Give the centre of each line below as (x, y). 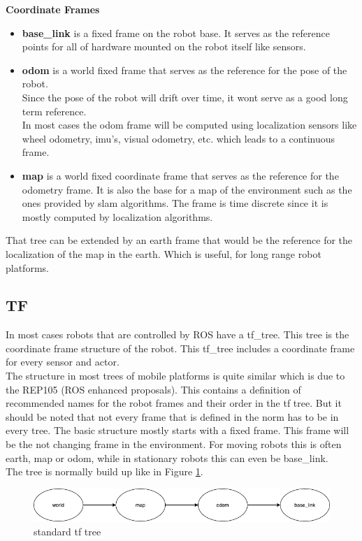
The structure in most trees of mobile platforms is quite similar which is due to (175, 376)
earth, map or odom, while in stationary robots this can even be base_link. (167, 457)
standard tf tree (67, 532)
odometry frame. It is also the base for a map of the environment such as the (187, 189)
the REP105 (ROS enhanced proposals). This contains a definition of (153, 389)
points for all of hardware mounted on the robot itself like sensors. (164, 46)
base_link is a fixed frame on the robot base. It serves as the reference (176, 33)
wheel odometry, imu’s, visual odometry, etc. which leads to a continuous (179, 138)
